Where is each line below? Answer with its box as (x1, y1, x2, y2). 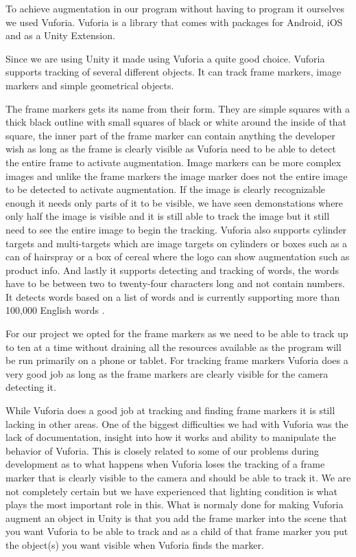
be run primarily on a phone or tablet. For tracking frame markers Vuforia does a (5, 353, 348, 367)
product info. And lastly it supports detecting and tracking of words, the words (5, 262, 339, 277)
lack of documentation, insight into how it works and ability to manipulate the (5, 430, 336, 444)
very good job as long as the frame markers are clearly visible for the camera (5, 366, 329, 380)
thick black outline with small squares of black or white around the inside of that (5, 115, 347, 129)
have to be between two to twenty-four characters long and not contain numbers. (5, 276, 345, 291)
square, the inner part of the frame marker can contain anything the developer (5, 128, 335, 142)
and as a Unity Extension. (5, 28, 115, 43)
